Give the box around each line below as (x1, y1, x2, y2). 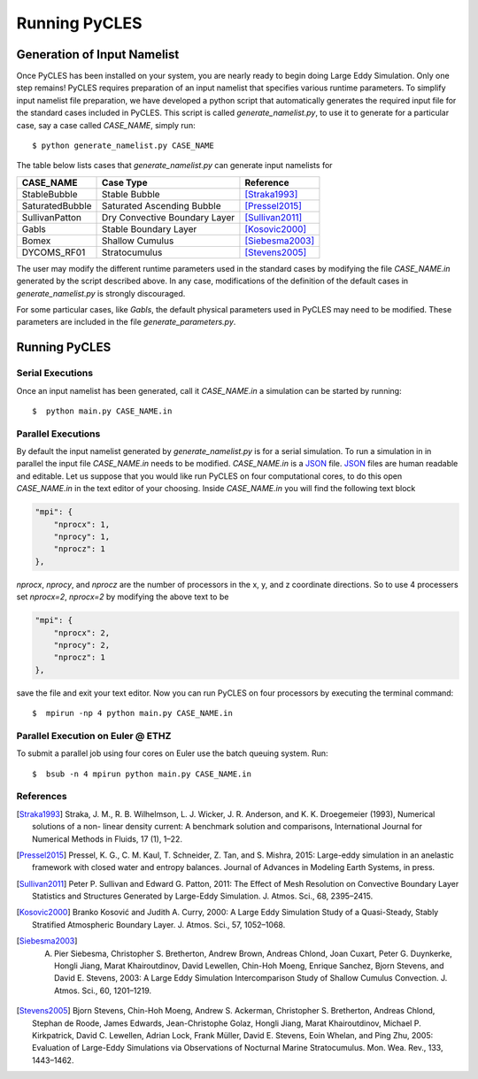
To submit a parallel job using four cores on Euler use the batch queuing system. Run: (16, 748, 328, 759)
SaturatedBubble (21, 199, 92, 212)
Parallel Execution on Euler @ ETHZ (16, 729, 172, 742)
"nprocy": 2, (53, 640, 111, 650)
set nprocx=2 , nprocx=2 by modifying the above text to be (16, 591, 229, 602)
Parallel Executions (16, 428, 101, 440)
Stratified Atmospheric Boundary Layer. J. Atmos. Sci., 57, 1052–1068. (32, 919, 286, 929)
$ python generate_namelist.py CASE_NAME (32, 141, 214, 150)
